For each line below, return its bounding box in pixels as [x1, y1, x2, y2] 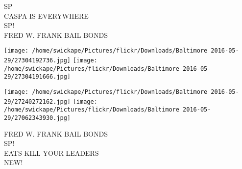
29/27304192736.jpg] [4, 57, 71, 64]
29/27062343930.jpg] [4, 114, 71, 121]
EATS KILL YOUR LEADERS [4, 147, 99, 158]
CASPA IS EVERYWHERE [4, 10, 89, 21]
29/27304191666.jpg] [4, 73, 71, 81]
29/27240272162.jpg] [4, 98, 71, 105]
